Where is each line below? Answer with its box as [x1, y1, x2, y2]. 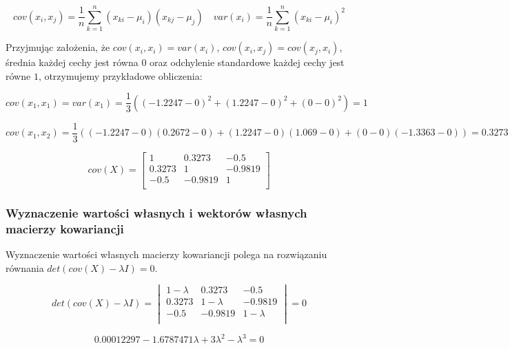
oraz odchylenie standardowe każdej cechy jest [150, 55, 345, 70]
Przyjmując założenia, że [6, 40, 110, 54]
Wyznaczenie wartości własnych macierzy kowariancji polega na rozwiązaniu [6, 247, 327, 262]
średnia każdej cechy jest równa [6, 55, 139, 70]
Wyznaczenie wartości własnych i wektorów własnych [6, 204, 307, 221]
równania [6, 260, 44, 275]
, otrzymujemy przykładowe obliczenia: [38, 68, 203, 83]
